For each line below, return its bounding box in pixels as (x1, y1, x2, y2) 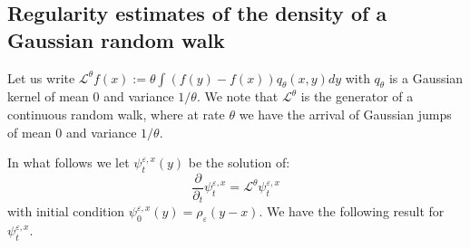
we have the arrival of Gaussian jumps (239, 104, 452, 123)
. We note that (196, 87, 279, 106)
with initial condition (7, 202, 125, 221)
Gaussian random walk (7, 25, 225, 53)
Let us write (7, 68, 75, 87)
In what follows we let (7, 153, 130, 172)
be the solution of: (188, 153, 290, 172)
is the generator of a (300, 87, 414, 106)
